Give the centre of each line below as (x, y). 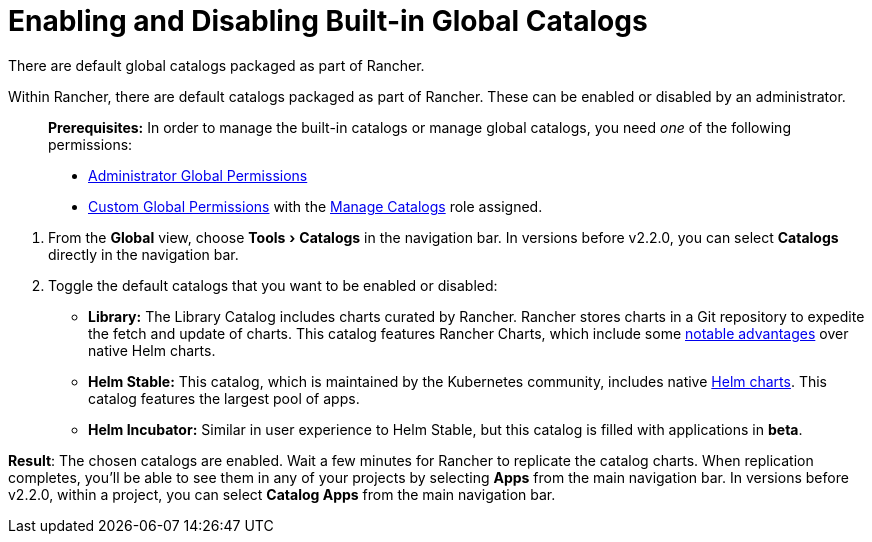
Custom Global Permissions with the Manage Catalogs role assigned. (315, 206)
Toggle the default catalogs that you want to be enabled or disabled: (273, 285)
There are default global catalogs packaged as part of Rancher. (216, 65)
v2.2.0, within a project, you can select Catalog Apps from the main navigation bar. (282, 494)
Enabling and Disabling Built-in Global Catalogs (328, 21)
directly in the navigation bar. (143, 254)
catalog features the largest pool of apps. (224, 398)
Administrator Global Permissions (198, 175)
